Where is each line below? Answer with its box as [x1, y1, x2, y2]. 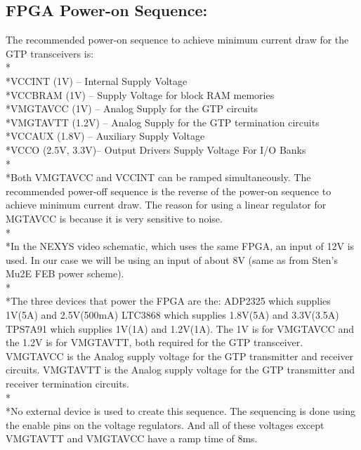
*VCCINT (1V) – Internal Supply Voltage [6, 73, 188, 88]
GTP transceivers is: [6, 46, 94, 60]
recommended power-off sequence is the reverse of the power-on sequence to [6, 183, 332, 198]
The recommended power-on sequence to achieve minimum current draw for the [6, 32, 349, 47]
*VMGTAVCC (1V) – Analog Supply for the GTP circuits [6, 101, 258, 116]
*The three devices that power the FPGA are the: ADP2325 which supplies [6, 293, 331, 308]
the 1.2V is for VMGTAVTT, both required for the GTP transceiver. [6, 335, 303, 350]
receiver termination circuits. [6, 376, 130, 391]
